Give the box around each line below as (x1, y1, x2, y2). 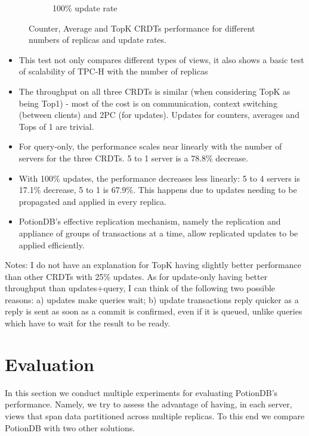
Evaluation (5, 351, 94, 376)
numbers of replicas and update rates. (29, 33, 166, 46)
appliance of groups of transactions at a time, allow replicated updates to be (18, 226, 298, 239)
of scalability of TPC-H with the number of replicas (18, 65, 208, 77)
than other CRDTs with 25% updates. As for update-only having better (5, 270, 268, 282)
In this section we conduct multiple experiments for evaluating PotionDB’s (5, 386, 278, 398)
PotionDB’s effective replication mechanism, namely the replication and (18, 215, 281, 228)
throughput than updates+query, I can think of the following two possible (5, 282, 276, 294)
